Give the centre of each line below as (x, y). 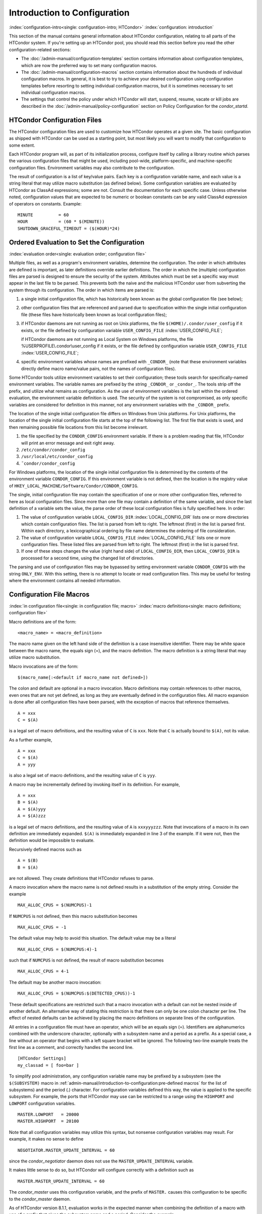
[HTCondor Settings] (42, 1058)
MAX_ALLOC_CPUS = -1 (42, 927)
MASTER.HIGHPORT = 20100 (49, 1121)
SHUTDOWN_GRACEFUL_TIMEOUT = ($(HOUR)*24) (69, 228)
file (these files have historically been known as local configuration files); (94, 314)
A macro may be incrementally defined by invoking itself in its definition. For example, (95, 784)
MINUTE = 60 (43, 215)
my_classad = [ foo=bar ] (49, 1065)
